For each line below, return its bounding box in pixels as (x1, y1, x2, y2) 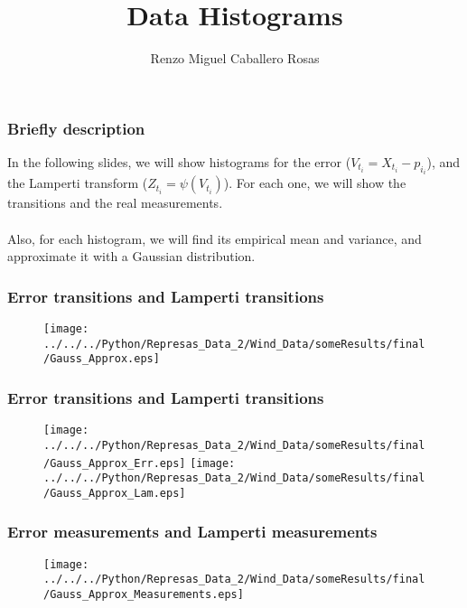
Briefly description (7, 117, 145, 139)
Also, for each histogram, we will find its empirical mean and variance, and (7, 229, 422, 248)
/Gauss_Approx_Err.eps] (43, 456, 186, 470)
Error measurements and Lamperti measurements (7, 520, 378, 543)
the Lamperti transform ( (7, 173, 148, 192)
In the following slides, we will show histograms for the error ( (7, 153, 351, 172)
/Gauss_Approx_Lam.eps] (43, 486, 186, 500)
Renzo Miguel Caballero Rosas (150, 49, 320, 68)
